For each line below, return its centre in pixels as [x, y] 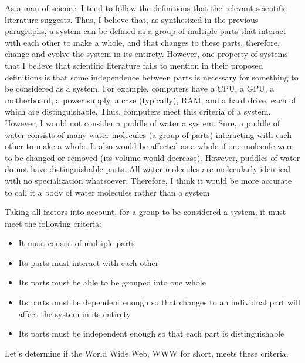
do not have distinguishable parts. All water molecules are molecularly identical [148, 169]
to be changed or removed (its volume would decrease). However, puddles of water [152, 157]
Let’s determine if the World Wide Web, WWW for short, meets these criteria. [147, 353]
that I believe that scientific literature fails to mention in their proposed [134, 65]
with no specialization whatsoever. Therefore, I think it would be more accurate [148, 180]
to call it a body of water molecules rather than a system [107, 192]
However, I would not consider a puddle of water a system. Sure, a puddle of [142, 122]
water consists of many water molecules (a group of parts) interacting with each [148, 134]
